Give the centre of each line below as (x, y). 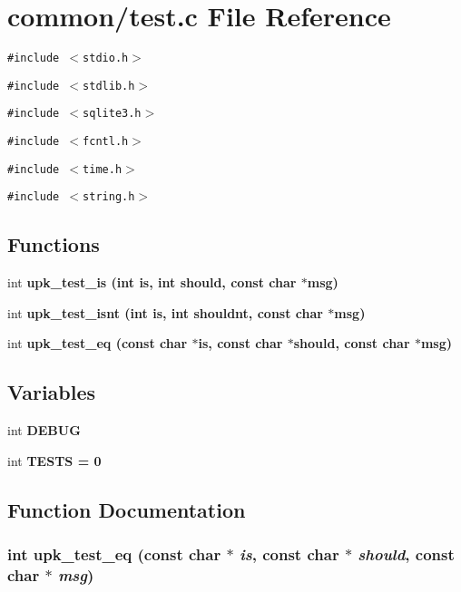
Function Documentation (127, 509)
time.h (103, 169)
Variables (52, 392)
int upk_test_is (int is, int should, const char (152, 282)
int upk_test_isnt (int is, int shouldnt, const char (165, 312)
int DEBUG (44, 430)
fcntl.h (106, 142)
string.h (109, 197)
